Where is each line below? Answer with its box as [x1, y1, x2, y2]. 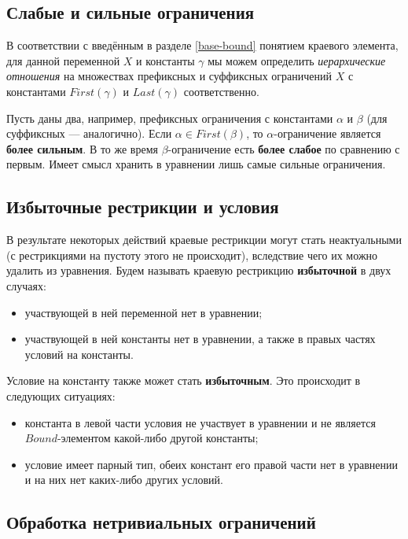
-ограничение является [274, 125, 381, 142]
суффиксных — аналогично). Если [6, 125, 172, 142]
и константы [136, 52, 195, 68]
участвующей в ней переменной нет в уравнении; [24, 304, 263, 320]
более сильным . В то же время [6, 140, 158, 157]
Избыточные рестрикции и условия [6, 194, 279, 219]
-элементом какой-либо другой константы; [57, 430, 259, 446]
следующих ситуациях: [6, 387, 116, 404]
